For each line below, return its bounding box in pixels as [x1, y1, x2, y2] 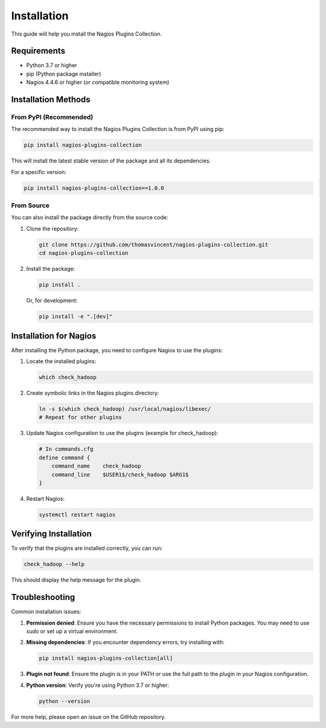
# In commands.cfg [39, 446, 94, 453]
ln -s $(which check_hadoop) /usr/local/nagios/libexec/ [39, 405, 211, 413]
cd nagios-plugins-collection [39, 250, 129, 257]
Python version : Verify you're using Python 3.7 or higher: [26, 681, 169, 689]
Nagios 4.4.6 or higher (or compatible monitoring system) [26, 79, 170, 86]
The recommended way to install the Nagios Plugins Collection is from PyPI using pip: [11, 126, 225, 133]
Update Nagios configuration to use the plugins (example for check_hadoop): [26, 430, 219, 437]
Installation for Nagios [11, 330, 97, 341]
